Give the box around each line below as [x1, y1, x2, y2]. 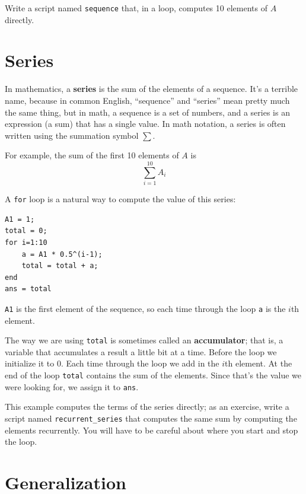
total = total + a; [21, 262, 98, 270]
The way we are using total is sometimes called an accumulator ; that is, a [5, 334, 283, 346]
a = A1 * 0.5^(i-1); [21, 250, 103, 259]
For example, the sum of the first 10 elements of [5, 149, 179, 161]
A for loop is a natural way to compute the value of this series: [5, 193, 236, 205]
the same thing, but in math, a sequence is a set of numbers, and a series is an [5, 106, 290, 118]
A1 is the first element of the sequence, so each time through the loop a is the [5, 302, 286, 314]
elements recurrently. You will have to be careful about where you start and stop [5, 423, 298, 436]
